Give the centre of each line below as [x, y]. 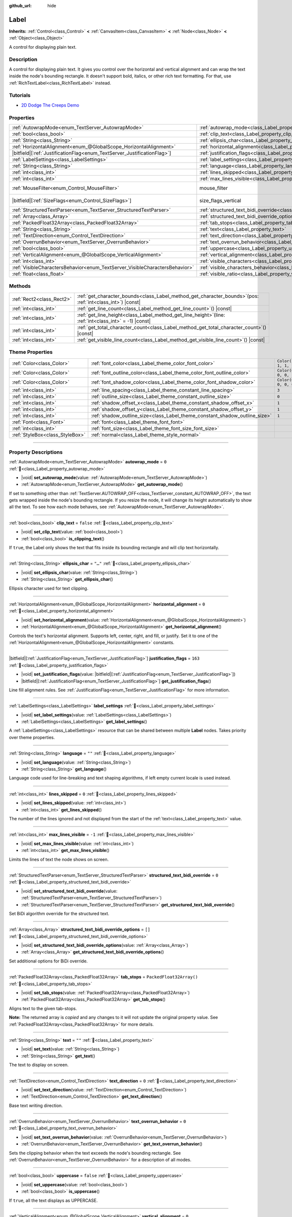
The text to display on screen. [39, 1065]
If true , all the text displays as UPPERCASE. [53, 1200]
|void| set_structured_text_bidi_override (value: [69, 891]
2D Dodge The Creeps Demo [50, 105]
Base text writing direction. [36, 1106]
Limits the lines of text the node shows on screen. [59, 859]
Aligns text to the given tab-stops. [43, 1008]
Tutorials [20, 95]
